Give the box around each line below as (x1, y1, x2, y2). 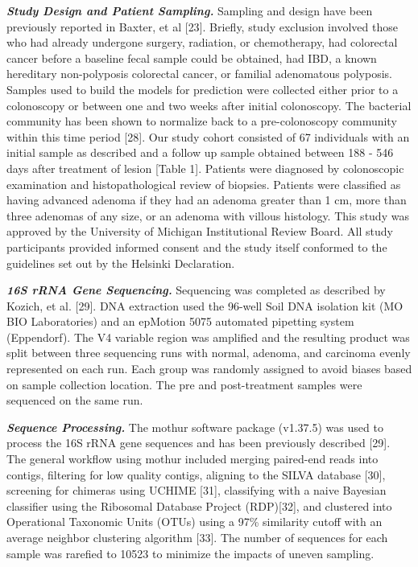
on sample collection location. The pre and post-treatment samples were (6, 376, 362, 392)
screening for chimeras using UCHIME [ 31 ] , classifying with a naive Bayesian (6, 482, 387, 499)
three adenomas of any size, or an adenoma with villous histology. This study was (6, 207, 409, 224)
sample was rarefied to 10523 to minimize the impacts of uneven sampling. (6, 544, 375, 561)
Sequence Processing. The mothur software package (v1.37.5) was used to (6, 418, 383, 435)
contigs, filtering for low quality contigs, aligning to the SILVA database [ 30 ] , (6, 466, 386, 483)
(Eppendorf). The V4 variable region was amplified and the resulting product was (6, 328, 410, 345)
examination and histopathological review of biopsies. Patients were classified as (6, 175, 401, 192)
